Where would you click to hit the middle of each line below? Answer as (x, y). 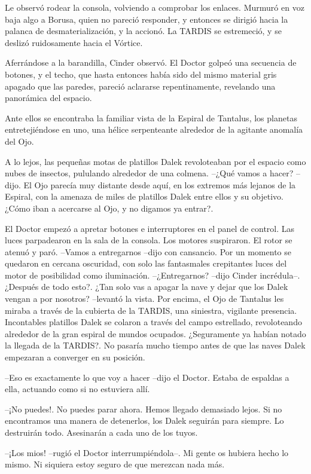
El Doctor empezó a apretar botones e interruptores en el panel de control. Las (150, 228)
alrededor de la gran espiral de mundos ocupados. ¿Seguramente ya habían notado (155, 333)
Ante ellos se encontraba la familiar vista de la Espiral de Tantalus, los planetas (151, 117)
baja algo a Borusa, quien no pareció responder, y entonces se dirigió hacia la (147, 19)
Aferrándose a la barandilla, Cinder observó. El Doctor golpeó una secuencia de (151, 62)
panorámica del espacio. (48, 98)
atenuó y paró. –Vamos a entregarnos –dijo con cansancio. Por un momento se (148, 251)
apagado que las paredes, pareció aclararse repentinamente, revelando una (140, 86)
